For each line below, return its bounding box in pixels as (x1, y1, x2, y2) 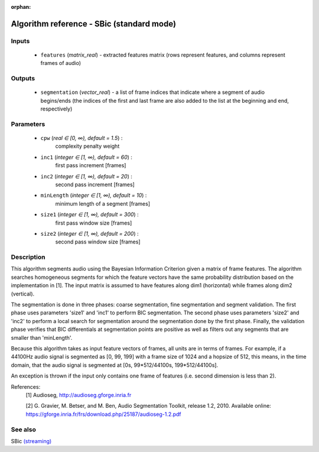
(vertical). (11, 290, 35, 297)
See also (11, 425, 37, 434)
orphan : (11, 4, 31, 10)
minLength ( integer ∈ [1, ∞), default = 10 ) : (40, 192, 147, 199)
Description (11, 253, 45, 261)
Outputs (11, 74, 35, 83)
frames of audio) (40, 60, 82, 67)
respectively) (40, 105, 73, 112)
